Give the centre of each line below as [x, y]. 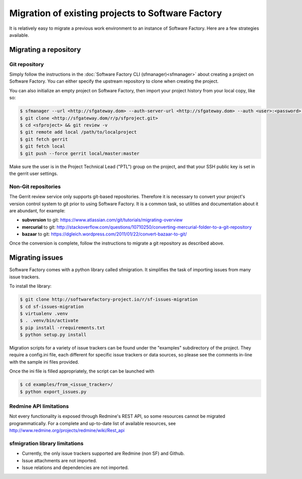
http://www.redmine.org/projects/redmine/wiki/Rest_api [67, 431]
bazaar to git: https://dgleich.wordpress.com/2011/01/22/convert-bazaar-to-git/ [104, 234]
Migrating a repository [45, 50]
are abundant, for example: [37, 211]
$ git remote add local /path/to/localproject [78, 132]
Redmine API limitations [39, 406]
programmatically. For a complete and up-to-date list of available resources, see [93, 423]
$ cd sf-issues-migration [52, 307]
